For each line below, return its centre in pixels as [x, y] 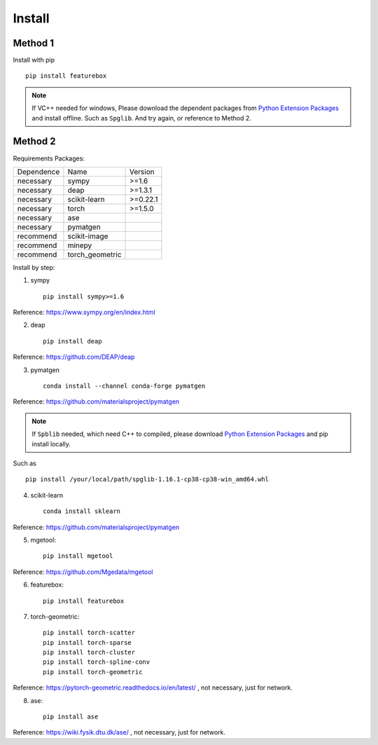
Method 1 [34, 43]
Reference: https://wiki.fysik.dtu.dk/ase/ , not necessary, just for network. [119, 732]
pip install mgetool [78, 556]
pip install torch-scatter [89, 633]
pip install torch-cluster [89, 652]
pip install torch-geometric [93, 672]
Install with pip [34, 60]
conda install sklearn [82, 511]
